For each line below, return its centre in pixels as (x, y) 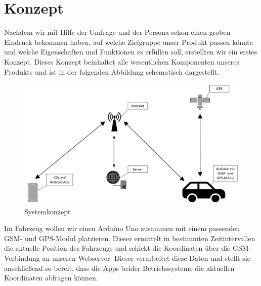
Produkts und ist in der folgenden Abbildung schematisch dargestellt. (112, 71)
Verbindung (22, 258)
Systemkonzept (48, 211)
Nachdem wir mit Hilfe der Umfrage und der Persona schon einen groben (117, 32)
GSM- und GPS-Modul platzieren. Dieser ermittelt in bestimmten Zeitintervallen (130, 238)
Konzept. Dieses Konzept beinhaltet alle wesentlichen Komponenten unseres (122, 61)
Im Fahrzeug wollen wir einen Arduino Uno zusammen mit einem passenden (122, 228)
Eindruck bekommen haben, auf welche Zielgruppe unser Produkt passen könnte (128, 42)
